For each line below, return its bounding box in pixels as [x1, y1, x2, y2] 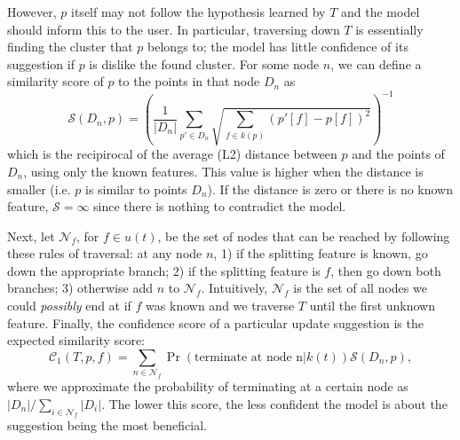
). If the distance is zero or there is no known [207, 179, 454, 198]
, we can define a [330, 54, 422, 73]
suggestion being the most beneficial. [7, 416, 208, 435]
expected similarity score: [7, 331, 145, 350]
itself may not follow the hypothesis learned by [71, 3, 326, 20]
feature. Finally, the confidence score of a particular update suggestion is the [7, 313, 424, 332]
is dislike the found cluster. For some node [89, 54, 320, 73]
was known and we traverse [146, 296, 295, 315]
